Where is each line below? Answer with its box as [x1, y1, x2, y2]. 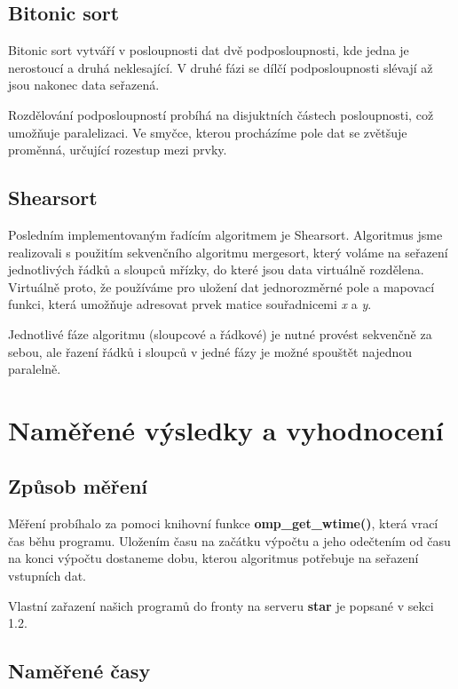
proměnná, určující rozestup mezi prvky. [8, 140, 227, 159]
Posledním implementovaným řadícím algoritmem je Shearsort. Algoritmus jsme [8, 225, 443, 243]
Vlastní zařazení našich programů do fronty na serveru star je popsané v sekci [8, 596, 434, 614]
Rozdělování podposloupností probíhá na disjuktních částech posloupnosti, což [8, 105, 434, 123]
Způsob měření [8, 472, 147, 500]
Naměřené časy [8, 657, 151, 685]
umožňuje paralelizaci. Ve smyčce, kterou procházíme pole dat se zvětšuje [8, 123, 407, 141]
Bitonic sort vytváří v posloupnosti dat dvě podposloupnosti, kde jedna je [8, 41, 409, 59]
